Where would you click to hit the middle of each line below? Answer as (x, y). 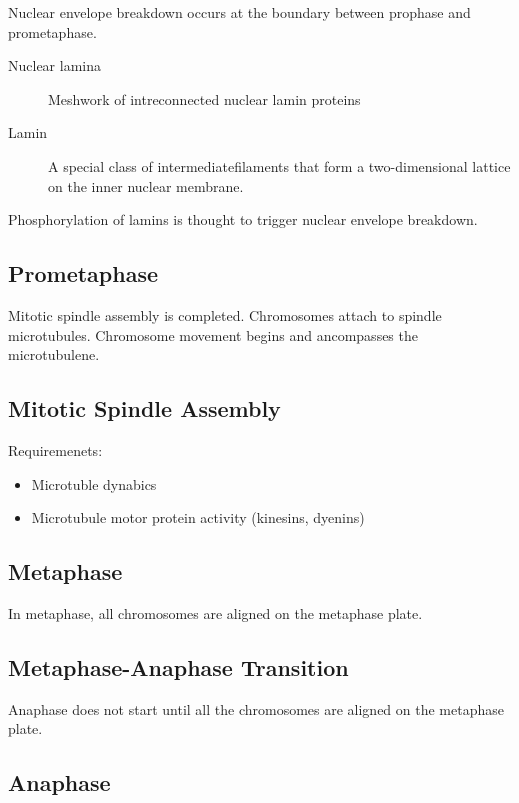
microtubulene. (54, 354)
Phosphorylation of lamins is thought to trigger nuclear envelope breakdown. (243, 219)
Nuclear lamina (54, 65)
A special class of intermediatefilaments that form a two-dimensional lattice (279, 165)
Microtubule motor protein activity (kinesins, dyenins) (198, 517)
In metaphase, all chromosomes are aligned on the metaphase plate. (215, 612)
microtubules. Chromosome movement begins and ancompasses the (213, 334)
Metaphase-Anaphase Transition (178, 666)
